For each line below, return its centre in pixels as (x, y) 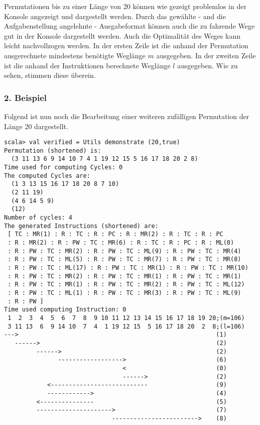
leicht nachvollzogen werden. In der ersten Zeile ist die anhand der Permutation (126, 45)
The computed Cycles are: (47, 176)
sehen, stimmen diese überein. (50, 75)
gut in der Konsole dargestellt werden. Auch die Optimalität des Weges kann (122, 35)
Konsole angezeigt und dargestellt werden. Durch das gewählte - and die (115, 16)
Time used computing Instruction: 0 (65, 310)
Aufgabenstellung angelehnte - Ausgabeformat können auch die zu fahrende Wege (129, 26)
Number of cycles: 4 (38, 218)
